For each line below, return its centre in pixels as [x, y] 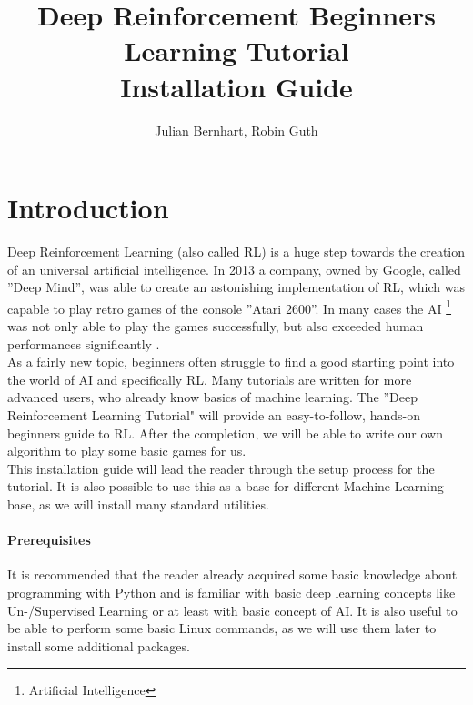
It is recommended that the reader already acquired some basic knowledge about [232, 574]
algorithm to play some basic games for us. [127, 451]
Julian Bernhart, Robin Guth [236, 130]
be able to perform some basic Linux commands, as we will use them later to [222, 628]
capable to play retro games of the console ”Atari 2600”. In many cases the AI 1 [230, 307]
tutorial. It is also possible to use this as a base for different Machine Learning [226, 486]
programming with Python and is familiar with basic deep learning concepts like [231, 592]
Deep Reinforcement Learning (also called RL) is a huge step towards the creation [236, 252]
